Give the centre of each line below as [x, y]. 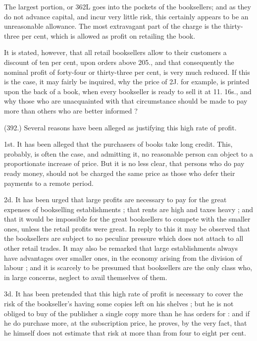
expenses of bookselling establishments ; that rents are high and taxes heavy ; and [129, 209]
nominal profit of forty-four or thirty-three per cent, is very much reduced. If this [127, 72]
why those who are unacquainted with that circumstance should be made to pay [126, 101]
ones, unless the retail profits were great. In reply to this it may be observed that [127, 228]
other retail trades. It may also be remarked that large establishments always [121, 248]
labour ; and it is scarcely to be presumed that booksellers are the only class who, [128, 267]
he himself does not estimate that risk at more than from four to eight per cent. [125, 332]
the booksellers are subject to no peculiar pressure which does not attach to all [124, 238]
